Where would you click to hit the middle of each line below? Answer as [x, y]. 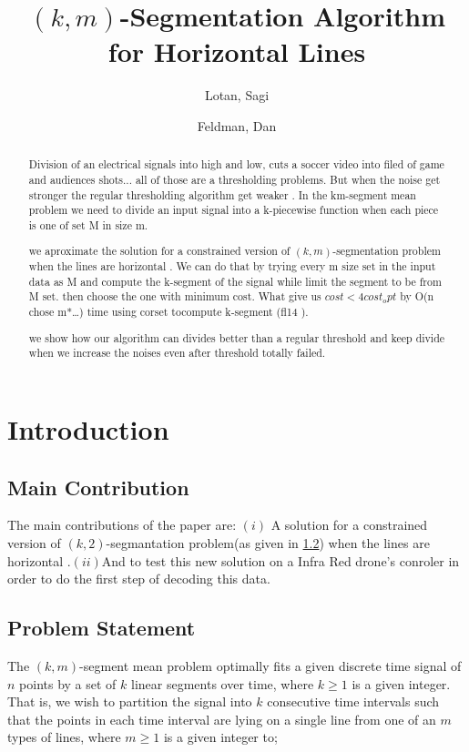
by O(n [417, 296]
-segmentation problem [387, 251]
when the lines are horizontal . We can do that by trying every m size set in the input [232, 266]
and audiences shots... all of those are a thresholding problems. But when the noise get [234, 179]
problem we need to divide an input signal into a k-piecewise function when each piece [234, 210]
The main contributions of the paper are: [122, 525]
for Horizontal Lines [237, 51]
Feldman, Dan [237, 125]
